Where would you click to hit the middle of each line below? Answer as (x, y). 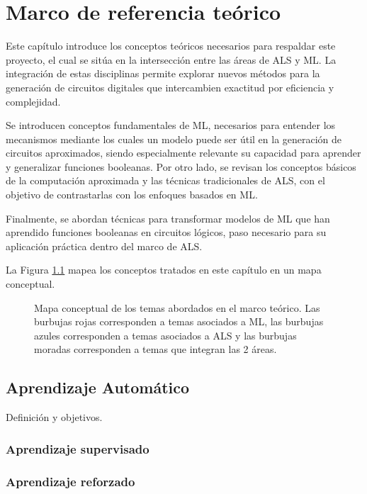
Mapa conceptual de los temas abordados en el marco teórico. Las (177, 307)
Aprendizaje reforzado (70, 481)
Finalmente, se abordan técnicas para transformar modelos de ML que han (168, 218)
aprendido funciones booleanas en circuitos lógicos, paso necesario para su (166, 232)
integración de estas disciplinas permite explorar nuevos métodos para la (163, 73)
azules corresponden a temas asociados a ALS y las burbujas (165, 335)
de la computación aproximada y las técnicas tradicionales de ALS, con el (165, 180)
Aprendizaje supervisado (78, 448)
